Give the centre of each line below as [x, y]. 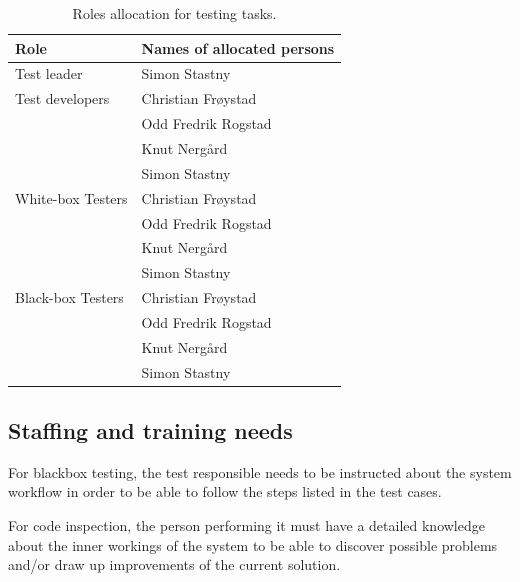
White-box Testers [71, 197]
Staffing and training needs [150, 430]
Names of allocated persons [238, 47]
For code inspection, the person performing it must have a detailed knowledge [246, 525]
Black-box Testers [69, 297]
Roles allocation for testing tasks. [174, 13]
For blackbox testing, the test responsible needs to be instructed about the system [260, 471]
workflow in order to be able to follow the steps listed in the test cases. [225, 491]
